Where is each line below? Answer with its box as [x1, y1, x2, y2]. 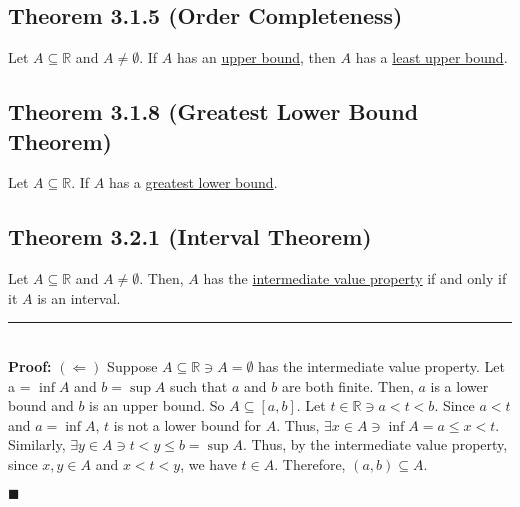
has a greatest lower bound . [108, 172, 278, 193]
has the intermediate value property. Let [258, 355, 506, 376]
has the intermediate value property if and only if [203, 268, 507, 289]
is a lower [430, 375, 489, 396]
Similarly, [8, 434, 66, 455]
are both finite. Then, [281, 375, 414, 396]
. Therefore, [274, 453, 346, 474]
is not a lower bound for [113, 414, 261, 435]
